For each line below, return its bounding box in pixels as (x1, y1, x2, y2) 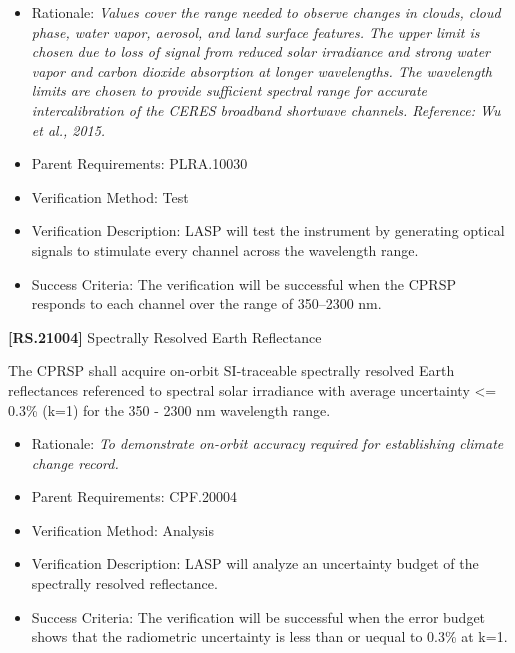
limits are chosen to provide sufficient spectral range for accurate (31, 80, 428, 101)
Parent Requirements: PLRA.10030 (31, 153, 248, 174)
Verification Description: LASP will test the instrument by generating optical (31, 220, 505, 241)
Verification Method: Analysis (31, 519, 215, 540)
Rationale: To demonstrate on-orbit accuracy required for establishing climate (31, 433, 504, 454)
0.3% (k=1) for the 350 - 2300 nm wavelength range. (8, 399, 331, 420)
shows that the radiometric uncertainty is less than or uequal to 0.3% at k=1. (31, 626, 508, 647)
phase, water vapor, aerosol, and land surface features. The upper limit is (31, 21, 480, 42)
